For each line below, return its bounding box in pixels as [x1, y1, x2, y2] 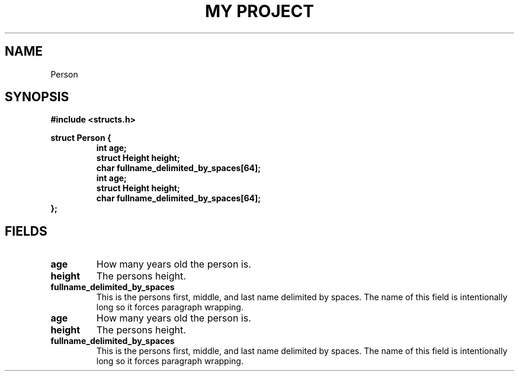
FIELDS [5, 223, 47, 239]
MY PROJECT [204, 1, 315, 21]
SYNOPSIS [5, 89, 69, 105]
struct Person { [50, 133, 111, 143]
